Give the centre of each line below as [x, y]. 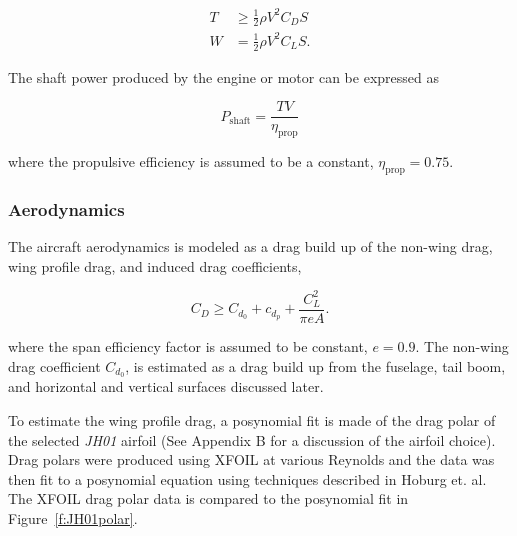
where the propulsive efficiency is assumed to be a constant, [191, 161]
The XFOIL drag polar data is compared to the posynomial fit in [208, 498]
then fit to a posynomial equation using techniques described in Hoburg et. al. [247, 478]
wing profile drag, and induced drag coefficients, [155, 265]
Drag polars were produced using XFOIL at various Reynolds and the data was [251, 459]
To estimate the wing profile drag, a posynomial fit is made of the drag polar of [252, 419]
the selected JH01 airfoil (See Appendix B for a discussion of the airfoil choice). [252, 439]
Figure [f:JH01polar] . [73, 517]
